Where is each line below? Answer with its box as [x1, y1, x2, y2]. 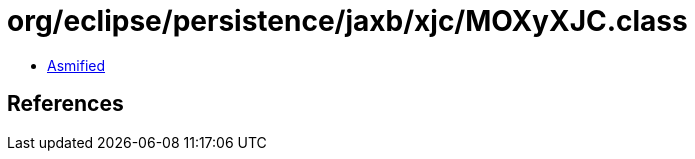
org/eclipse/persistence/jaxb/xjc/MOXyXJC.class [7, 4, 688, 38]
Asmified [47, 56, 106, 74]
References [7, 91, 124, 117]
